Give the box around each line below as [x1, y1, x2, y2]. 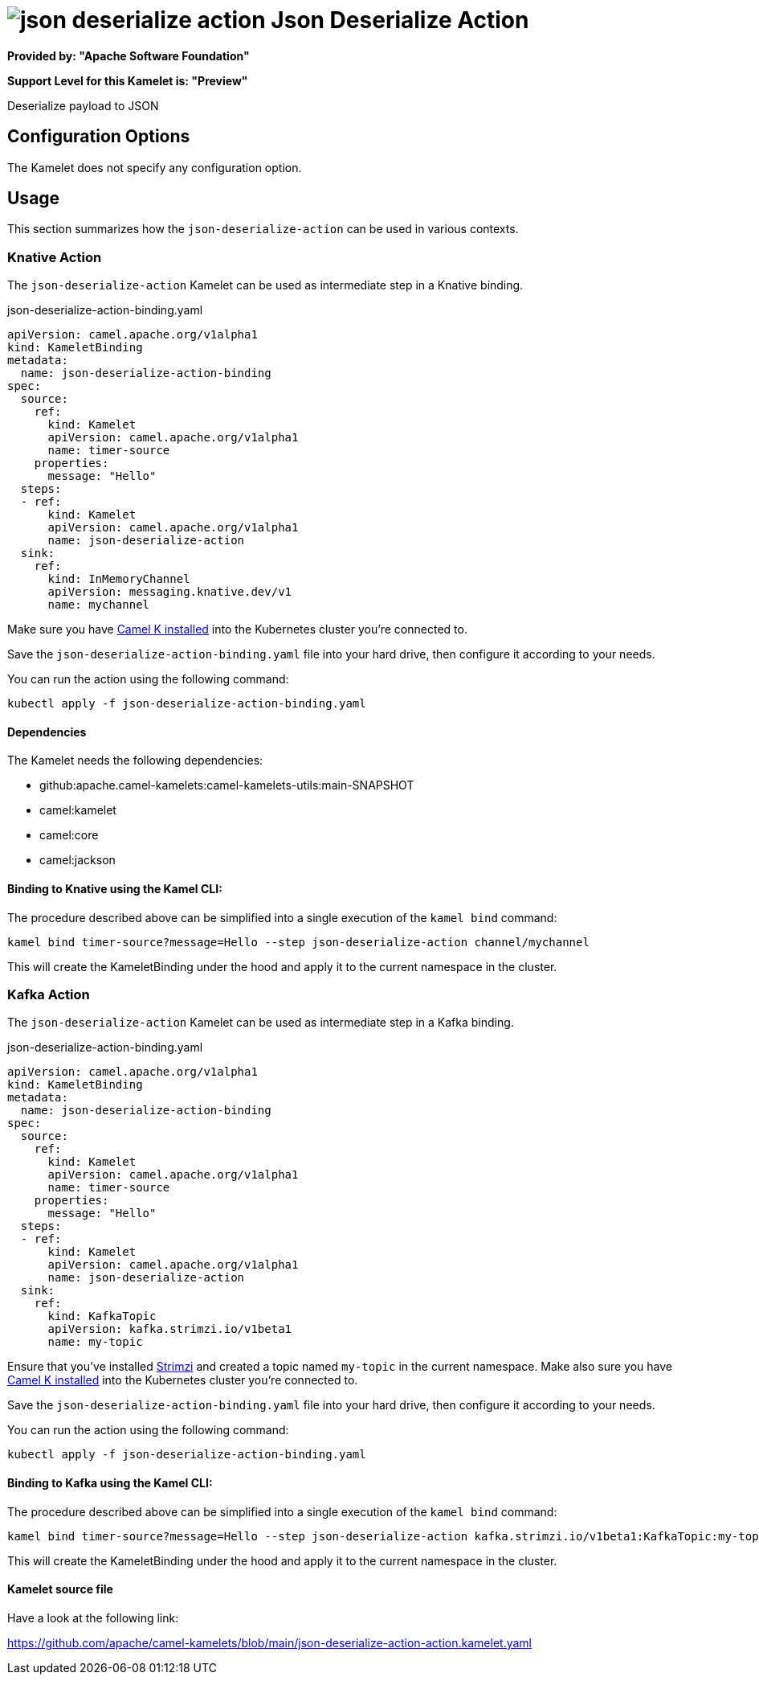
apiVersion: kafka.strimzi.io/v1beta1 [47, 1322, 292, 1336]
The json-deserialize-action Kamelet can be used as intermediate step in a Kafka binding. [7, 1015, 514, 1030]
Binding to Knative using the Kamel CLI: [7, 882, 222, 896]
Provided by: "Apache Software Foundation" [7, 48, 250, 63]
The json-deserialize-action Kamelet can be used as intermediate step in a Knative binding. [7, 278, 524, 293]
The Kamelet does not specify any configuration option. [7, 160, 302, 174]
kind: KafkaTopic [47, 1310, 157, 1323]
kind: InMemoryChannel [47, 572, 190, 586]
